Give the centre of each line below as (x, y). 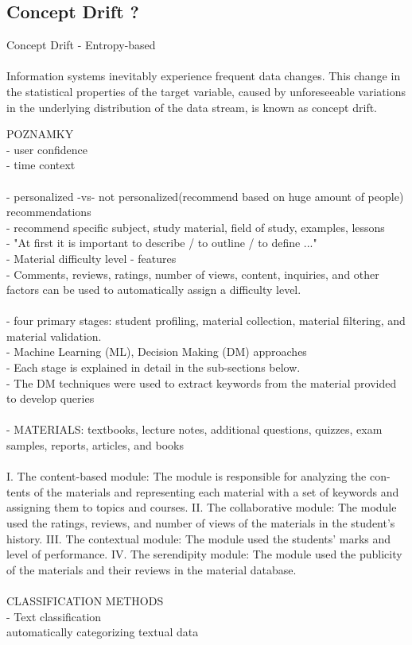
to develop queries (51, 398)
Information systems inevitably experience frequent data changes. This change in (204, 76)
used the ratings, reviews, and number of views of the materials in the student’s (201, 523)
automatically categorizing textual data (103, 632)
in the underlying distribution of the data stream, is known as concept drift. (192, 107)
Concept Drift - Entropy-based (81, 45)
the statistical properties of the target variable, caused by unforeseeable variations (206, 91)
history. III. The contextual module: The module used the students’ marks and (199, 538)
